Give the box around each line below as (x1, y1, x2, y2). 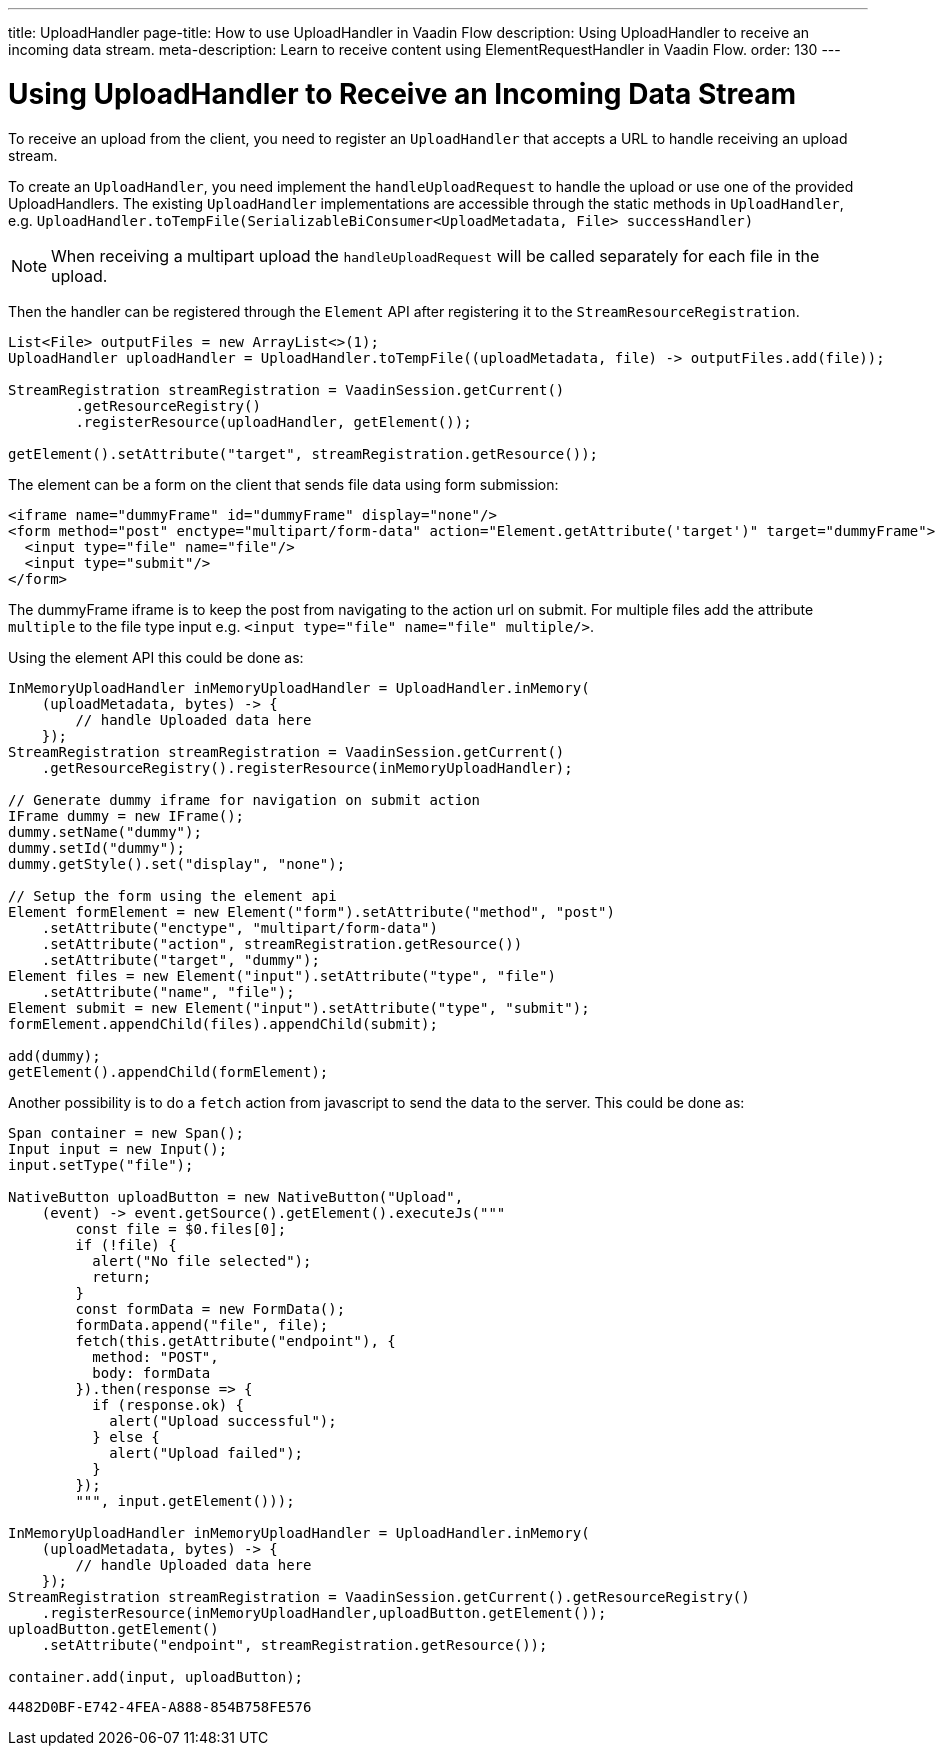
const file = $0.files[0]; (75, 1220, 287, 1237)
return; (92, 1268, 152, 1285)
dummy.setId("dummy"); (8, 839, 186, 856)
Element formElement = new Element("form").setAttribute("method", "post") (8, 903, 615, 920)
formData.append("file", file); (75, 1316, 329, 1333)
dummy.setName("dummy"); (8, 823, 202, 840)
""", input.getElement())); (75, 1492, 295, 1509)
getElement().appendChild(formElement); (8, 1063, 329, 1080)
